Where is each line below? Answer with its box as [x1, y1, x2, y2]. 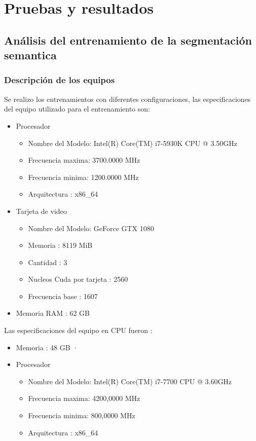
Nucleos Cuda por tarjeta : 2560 [28, 274, 128, 284]
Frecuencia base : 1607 [28, 290, 98, 301]
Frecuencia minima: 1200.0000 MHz [28, 171, 139, 182]
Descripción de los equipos [4, 73, 115, 86]
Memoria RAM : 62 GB [16, 308, 90, 318]
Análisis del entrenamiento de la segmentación [4, 32, 252, 48]
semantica [4, 47, 57, 63]
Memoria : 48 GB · [16, 342, 79, 352]
